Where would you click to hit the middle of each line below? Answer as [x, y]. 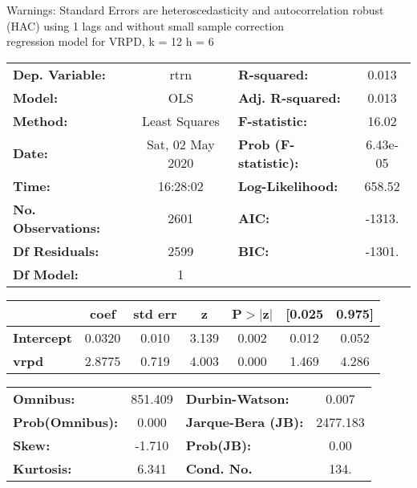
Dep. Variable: [59, 74]
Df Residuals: [56, 250]
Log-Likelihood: [288, 185]
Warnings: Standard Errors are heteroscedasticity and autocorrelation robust [195, 10]
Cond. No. [219, 468]
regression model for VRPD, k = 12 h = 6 [110, 41]
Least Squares [180, 120]
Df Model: [46, 274]
